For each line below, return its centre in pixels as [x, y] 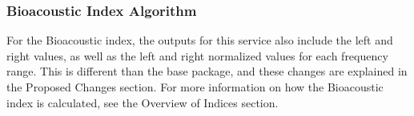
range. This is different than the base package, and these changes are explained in [207, 71]
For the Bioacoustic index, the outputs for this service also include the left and [200, 40]
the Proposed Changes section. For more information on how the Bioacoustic [195, 87]
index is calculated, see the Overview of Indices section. [143, 102]
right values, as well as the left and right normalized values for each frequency [197, 55]
